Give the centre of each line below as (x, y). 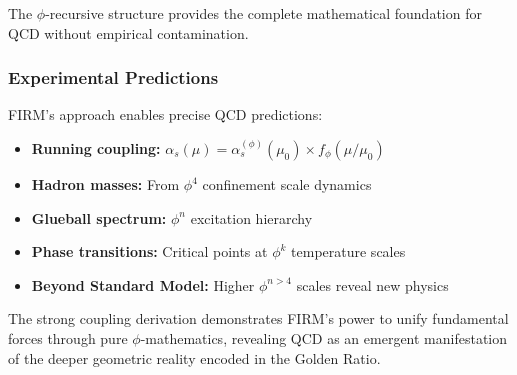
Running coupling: (96, 148)
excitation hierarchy (251, 217)
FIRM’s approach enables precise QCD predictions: (165, 114)
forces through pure (68, 337)
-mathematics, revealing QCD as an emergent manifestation (324, 337)
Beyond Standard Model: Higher (143, 284)
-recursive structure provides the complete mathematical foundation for (263, 13)
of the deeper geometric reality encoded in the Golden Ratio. (194, 357)
